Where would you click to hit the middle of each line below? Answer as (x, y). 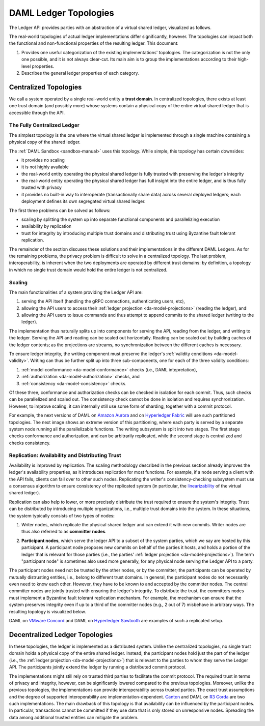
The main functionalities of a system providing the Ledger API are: (76, 292)
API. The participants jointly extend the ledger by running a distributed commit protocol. (98, 667)
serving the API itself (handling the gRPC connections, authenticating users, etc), (103, 301)
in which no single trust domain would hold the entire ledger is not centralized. (88, 270)
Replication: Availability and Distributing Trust (65, 455)
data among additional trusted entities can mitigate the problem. (74, 717)
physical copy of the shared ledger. (45, 142)
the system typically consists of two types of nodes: (62, 515)
